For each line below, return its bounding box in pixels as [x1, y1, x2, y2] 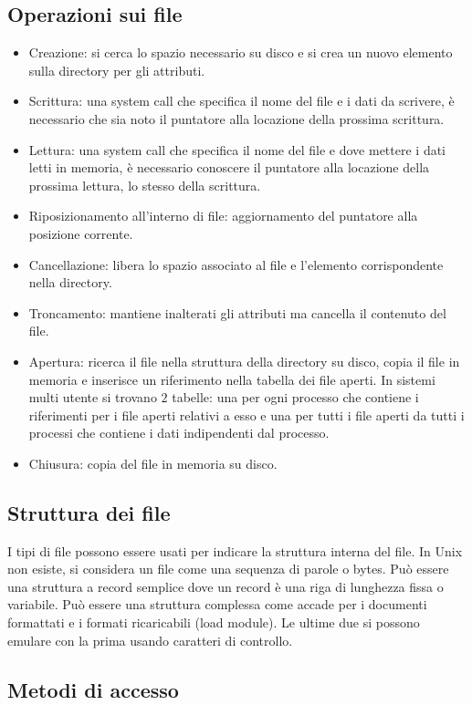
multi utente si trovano [28, 388, 157, 407]
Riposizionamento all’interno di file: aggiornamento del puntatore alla [28, 206, 418, 225]
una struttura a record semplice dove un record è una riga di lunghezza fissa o [7, 576, 444, 596]
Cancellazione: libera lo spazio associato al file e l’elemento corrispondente [28, 254, 444, 274]
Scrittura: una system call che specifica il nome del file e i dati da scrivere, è [28, 91, 455, 110]
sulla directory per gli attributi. [28, 60, 205, 79]
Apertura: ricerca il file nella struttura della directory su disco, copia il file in [28, 351, 460, 370]
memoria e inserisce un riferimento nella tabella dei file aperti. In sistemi [28, 369, 435, 389]
